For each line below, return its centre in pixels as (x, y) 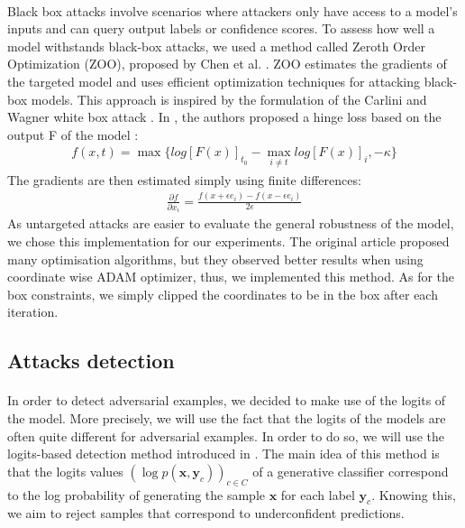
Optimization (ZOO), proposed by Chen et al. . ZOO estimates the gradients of (227, 64)
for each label (318, 494)
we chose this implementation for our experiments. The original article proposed (228, 241)
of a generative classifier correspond (351, 471)
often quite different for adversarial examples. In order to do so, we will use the (226, 435)
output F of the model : (73, 134)
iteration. (33, 312)
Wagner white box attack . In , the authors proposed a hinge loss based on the (224, 117)
